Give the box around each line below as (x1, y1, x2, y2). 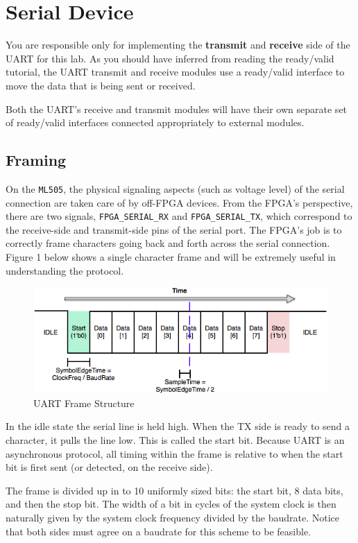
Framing (6, 149, 67, 171)
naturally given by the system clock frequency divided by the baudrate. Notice (6, 510, 339, 524)
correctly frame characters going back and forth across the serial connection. (6, 236, 330, 250)
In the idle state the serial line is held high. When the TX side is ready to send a (6, 419, 350, 433)
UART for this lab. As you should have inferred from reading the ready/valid (6, 51, 334, 65)
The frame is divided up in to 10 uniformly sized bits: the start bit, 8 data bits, (6, 483, 343, 497)
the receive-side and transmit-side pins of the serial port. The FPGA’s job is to (6, 222, 342, 236)
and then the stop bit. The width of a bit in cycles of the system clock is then (6, 497, 336, 511)
